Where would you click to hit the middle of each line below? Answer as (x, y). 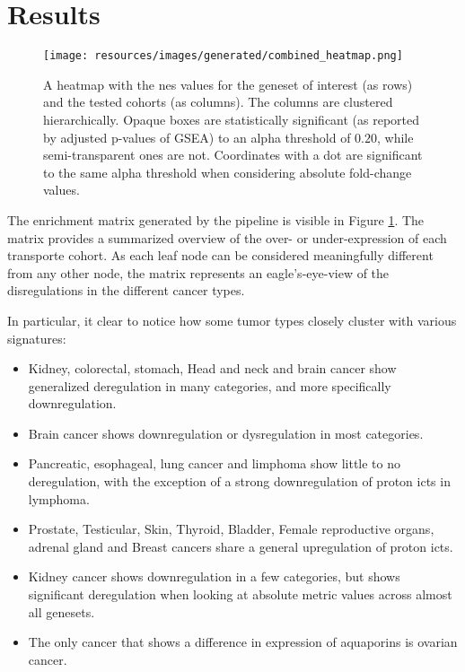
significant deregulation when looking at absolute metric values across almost (240, 594)
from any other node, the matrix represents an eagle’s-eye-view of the (198, 272)
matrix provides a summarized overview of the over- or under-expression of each (227, 237)
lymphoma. (59, 498)
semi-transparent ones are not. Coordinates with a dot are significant (233, 155)
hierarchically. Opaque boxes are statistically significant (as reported (232, 119)
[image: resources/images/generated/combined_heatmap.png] (223, 56)
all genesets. (61, 611)
